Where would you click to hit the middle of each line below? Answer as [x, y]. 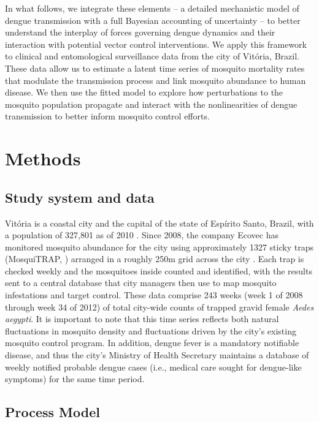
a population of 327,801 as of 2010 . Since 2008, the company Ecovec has [142, 235]
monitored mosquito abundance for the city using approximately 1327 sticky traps [159, 247]
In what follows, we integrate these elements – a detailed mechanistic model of [152, 8]
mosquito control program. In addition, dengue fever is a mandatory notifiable [152, 343]
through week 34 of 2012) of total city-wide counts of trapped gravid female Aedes [159, 307]
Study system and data [80, 197]
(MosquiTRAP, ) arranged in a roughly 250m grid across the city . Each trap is [155, 259]
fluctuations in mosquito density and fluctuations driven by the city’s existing [151, 330]
